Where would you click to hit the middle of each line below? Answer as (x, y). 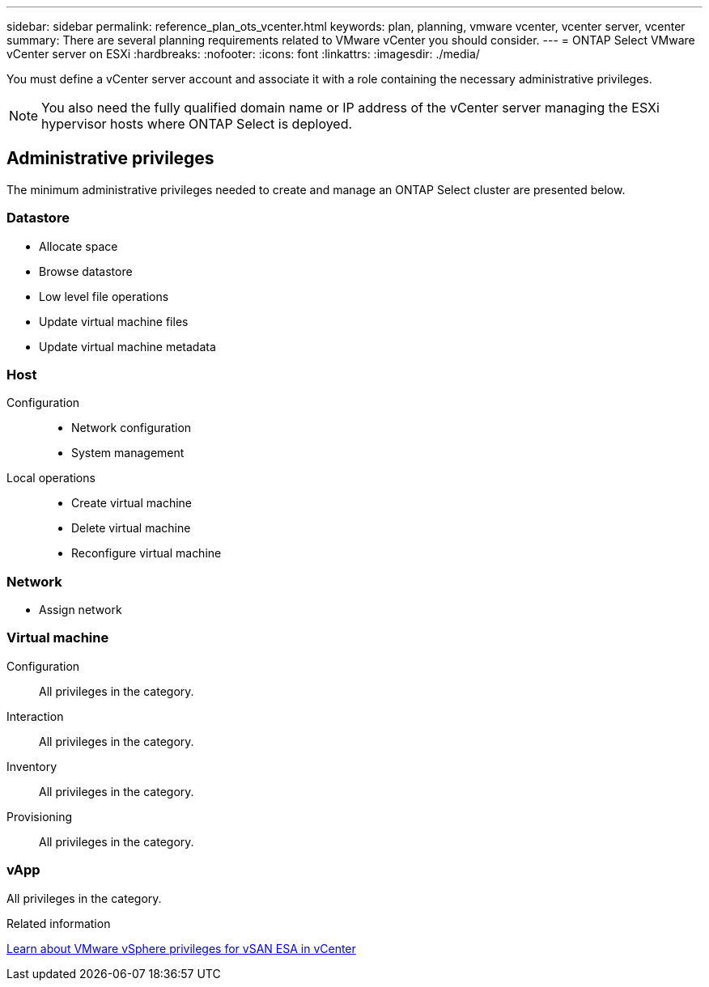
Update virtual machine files (114, 321)
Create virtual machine (132, 503)
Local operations (51, 478)
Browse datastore (86, 271)
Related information (59, 923)
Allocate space (79, 246)
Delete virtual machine (131, 528)
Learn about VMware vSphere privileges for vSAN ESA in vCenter (181, 948)
